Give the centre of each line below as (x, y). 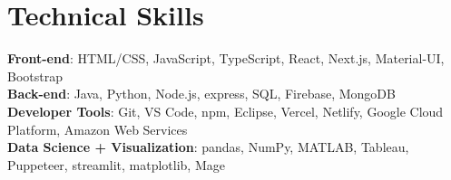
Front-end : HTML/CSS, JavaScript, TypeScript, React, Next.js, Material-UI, (226, 58)
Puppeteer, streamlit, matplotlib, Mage (116, 164)
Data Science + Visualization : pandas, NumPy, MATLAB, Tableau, (208, 147)
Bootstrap (35, 76)
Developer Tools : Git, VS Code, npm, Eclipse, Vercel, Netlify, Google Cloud (225, 111)
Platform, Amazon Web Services (98, 129)
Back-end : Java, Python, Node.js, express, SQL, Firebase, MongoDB (201, 94)
